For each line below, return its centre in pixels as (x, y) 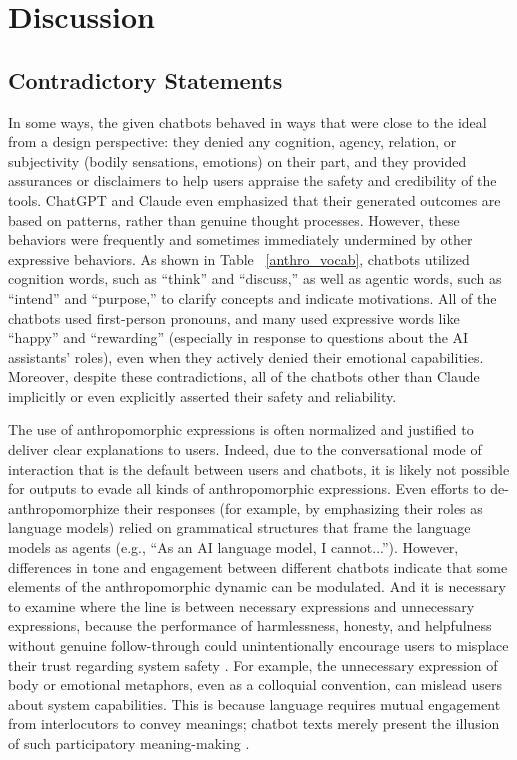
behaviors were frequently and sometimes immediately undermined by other (240, 239)
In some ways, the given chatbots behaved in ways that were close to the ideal (247, 121)
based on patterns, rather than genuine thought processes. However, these (234, 219)
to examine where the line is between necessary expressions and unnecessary (241, 605)
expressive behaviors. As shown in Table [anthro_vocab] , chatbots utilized (239, 258)
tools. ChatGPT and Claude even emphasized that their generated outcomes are (254, 199)
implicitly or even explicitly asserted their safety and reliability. (202, 395)
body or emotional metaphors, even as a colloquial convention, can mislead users (255, 684)
